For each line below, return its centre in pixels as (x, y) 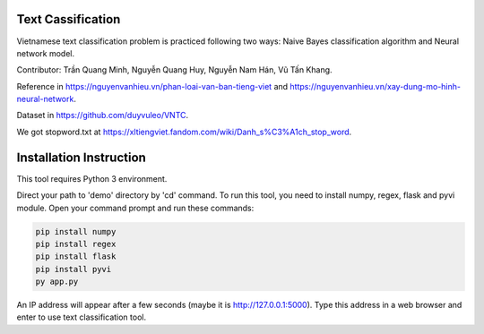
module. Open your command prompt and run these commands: (135, 208)
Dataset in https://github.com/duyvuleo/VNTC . (103, 116)
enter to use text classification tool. (82, 317)
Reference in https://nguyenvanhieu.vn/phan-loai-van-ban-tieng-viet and (152, 86)
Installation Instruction (82, 157)
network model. (46, 53)
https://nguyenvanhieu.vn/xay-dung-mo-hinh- (376, 86)
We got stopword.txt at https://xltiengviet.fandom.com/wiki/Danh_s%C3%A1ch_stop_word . (184, 132)
